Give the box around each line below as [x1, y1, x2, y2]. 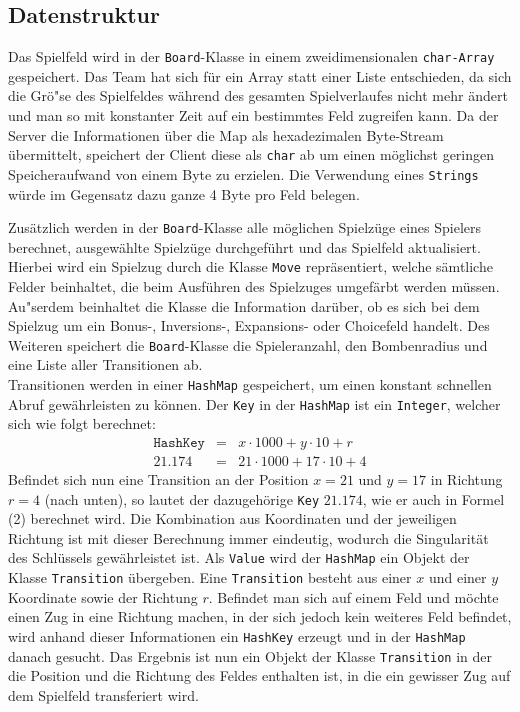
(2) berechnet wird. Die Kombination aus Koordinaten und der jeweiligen [8, 508, 457, 529]
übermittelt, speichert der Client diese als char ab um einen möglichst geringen [8, 144, 495, 165]
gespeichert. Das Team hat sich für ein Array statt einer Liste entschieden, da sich [8, 65, 512, 86]
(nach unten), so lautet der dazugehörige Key [44, 488, 320, 509]
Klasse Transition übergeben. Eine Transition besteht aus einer [8, 567, 412, 588]
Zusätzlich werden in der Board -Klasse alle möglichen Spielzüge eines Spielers [8, 217, 481, 238]
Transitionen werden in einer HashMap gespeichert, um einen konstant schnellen [8, 374, 492, 395]
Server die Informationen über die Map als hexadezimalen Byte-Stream [8, 124, 444, 145]
